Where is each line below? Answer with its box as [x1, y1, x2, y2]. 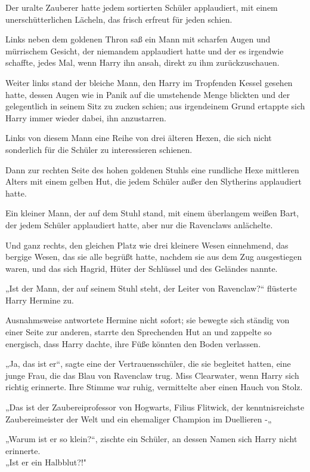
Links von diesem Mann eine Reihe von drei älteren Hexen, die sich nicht [5, 131, 272, 144]
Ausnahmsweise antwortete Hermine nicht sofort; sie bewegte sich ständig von [5, 314, 290, 326]
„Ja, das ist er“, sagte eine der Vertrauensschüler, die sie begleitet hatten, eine [5, 357, 291, 370]
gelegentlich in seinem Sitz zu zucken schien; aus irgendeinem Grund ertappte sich [5, 100, 305, 112]
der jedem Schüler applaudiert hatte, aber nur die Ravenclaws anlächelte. [5, 218, 273, 231]
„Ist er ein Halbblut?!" [5, 456, 87, 468]
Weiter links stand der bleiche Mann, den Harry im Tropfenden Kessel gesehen [5, 76, 293, 88]
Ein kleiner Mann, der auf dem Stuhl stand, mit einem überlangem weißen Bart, [5, 207, 299, 219]
